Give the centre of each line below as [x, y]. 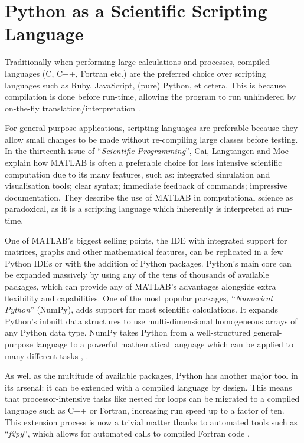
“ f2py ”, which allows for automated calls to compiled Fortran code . [127, 433]
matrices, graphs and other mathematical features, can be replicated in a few [144, 252]
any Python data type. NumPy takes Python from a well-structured [128, 332]
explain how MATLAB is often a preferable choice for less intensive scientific [143, 163]
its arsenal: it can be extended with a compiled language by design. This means [148, 387]
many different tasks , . [47, 355]
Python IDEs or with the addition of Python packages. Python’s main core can [148, 263]
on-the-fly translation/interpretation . [73, 108]
